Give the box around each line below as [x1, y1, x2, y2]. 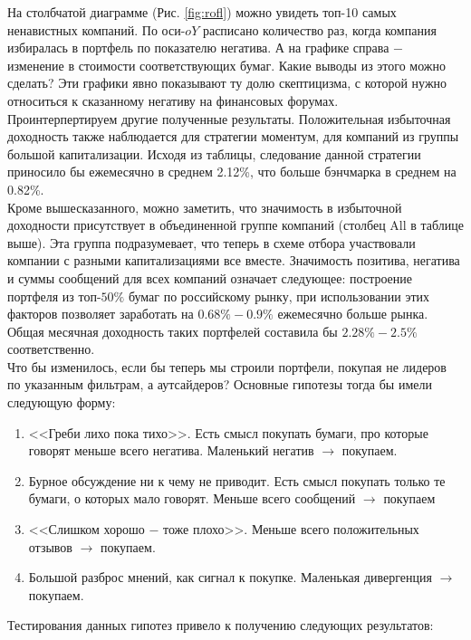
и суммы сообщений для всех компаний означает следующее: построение [7, 268, 413, 287]
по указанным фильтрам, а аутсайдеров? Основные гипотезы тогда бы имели [7, 375, 432, 394]
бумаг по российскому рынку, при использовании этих [128, 286, 430, 305]
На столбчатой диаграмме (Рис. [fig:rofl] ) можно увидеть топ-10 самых [7, 3, 397, 21]
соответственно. [7, 339, 95, 358]
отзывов [28, 537, 72, 556]
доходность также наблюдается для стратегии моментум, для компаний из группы [7, 127, 459, 146]
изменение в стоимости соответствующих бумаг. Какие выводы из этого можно [7, 55, 446, 74]
